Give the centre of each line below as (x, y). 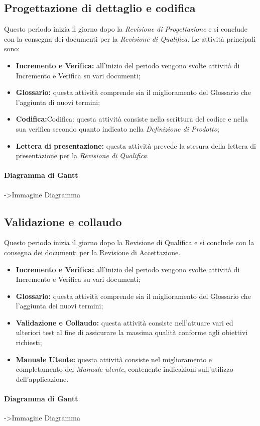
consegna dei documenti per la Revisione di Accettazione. (92, 252)
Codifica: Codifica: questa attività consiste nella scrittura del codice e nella (132, 119)
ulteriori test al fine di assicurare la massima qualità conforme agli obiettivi (132, 332)
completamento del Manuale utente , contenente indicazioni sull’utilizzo (124, 369)
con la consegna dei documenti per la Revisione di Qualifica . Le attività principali (130, 38)
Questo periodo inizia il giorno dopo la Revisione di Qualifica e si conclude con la (129, 242)
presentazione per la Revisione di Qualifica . (82, 155)
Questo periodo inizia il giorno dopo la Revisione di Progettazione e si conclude (126, 29)
